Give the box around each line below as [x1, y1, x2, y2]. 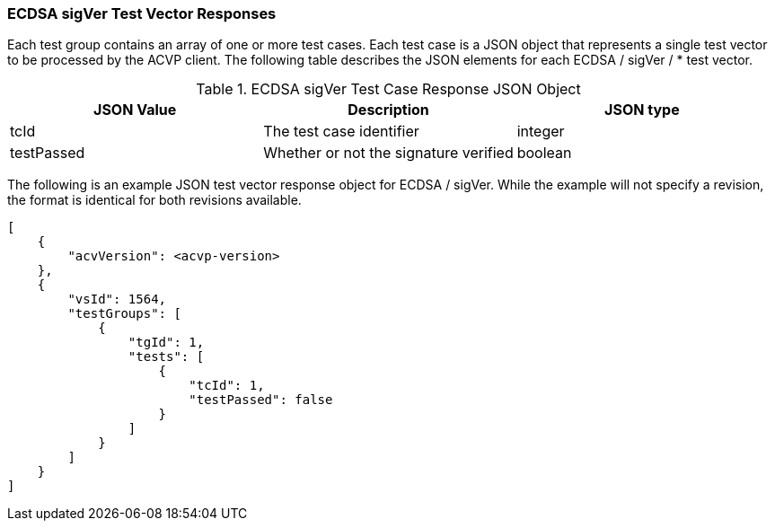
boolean [516, 144, 572, 163]
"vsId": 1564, [67, 292, 167, 307]
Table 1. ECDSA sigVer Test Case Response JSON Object [196, 80, 581, 99]
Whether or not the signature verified [263, 144, 514, 163]
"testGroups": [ [67, 306, 181, 321]
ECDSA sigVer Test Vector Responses [7, 4, 277, 22]
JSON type [604, 101, 680, 119]
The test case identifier [263, 122, 419, 141]
